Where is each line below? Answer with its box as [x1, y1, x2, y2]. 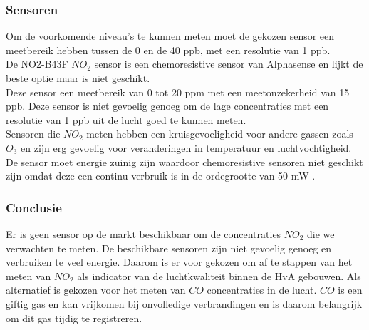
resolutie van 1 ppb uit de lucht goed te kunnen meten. [6, 112, 246, 127]
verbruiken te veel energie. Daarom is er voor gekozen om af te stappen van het [6, 254, 353, 269]
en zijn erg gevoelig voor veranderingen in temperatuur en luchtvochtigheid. [21, 140, 352, 155]
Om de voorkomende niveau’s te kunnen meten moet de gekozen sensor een [6, 29, 335, 43]
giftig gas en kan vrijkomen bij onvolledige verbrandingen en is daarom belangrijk [6, 296, 363, 311]
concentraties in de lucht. [207, 282, 317, 297]
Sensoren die [6, 126, 61, 141]
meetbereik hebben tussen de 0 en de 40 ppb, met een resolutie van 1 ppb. [6, 42, 331, 57]
